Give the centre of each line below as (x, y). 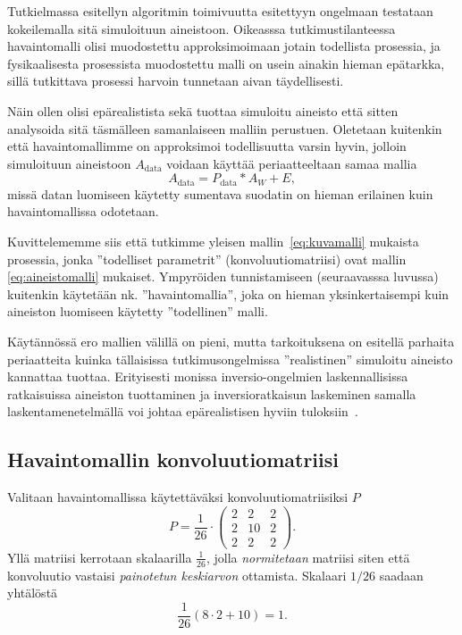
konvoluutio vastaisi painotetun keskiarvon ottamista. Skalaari (177, 575)
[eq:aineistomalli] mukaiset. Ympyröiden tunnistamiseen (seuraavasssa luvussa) (223, 276)
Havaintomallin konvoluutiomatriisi (173, 460)
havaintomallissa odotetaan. (83, 211)
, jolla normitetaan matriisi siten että (308, 557)
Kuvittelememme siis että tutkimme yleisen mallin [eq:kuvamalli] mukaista (213, 241)
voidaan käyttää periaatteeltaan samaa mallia (292, 163)
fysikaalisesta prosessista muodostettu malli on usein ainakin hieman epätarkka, (226, 63)
